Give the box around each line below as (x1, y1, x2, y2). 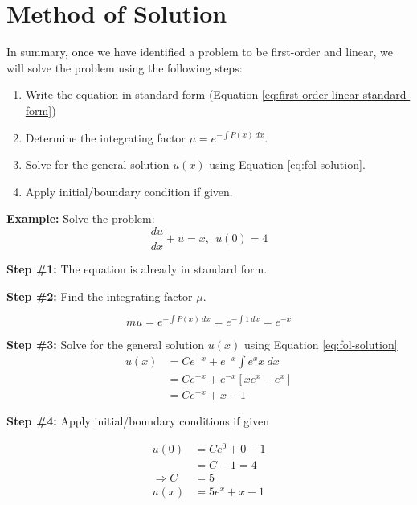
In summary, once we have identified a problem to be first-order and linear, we (6, 43, 394, 60)
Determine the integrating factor (25, 129, 186, 146)
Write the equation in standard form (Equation (25, 86, 259, 103)
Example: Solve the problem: (6, 210, 155, 227)
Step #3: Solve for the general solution (6, 336, 205, 353)
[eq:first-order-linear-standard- (261, 86, 411, 103)
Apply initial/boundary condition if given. (25, 183, 233, 199)
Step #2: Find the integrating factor (6, 287, 193, 304)
